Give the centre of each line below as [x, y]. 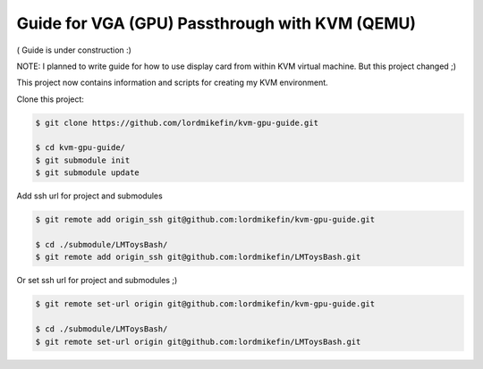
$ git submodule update [88, 173]
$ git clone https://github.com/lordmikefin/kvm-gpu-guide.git [177, 122]
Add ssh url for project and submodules [89, 196]
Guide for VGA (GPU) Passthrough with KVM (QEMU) [216, 23]
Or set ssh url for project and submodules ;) [97, 281]
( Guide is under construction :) [74, 50]
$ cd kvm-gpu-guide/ [80, 148]
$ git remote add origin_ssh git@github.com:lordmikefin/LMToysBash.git [198, 257]
